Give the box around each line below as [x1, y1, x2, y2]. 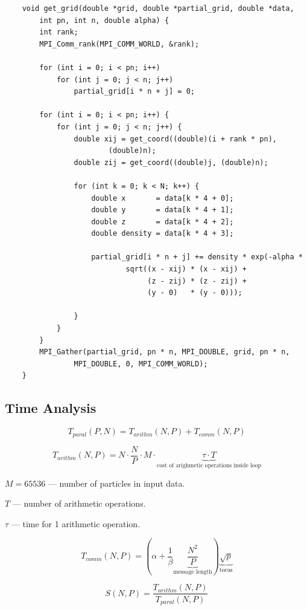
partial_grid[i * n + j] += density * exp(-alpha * [91, 253, 303, 262]
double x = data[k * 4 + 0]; [91, 193, 234, 203]
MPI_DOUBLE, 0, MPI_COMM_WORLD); [74, 359, 208, 368]
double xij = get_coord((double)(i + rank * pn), [74, 134, 277, 143]
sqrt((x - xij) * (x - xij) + [125, 265, 247, 274]
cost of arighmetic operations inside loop [157, 462, 262, 469]
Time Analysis [5, 398, 97, 417]
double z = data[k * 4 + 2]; [91, 217, 234, 226]
